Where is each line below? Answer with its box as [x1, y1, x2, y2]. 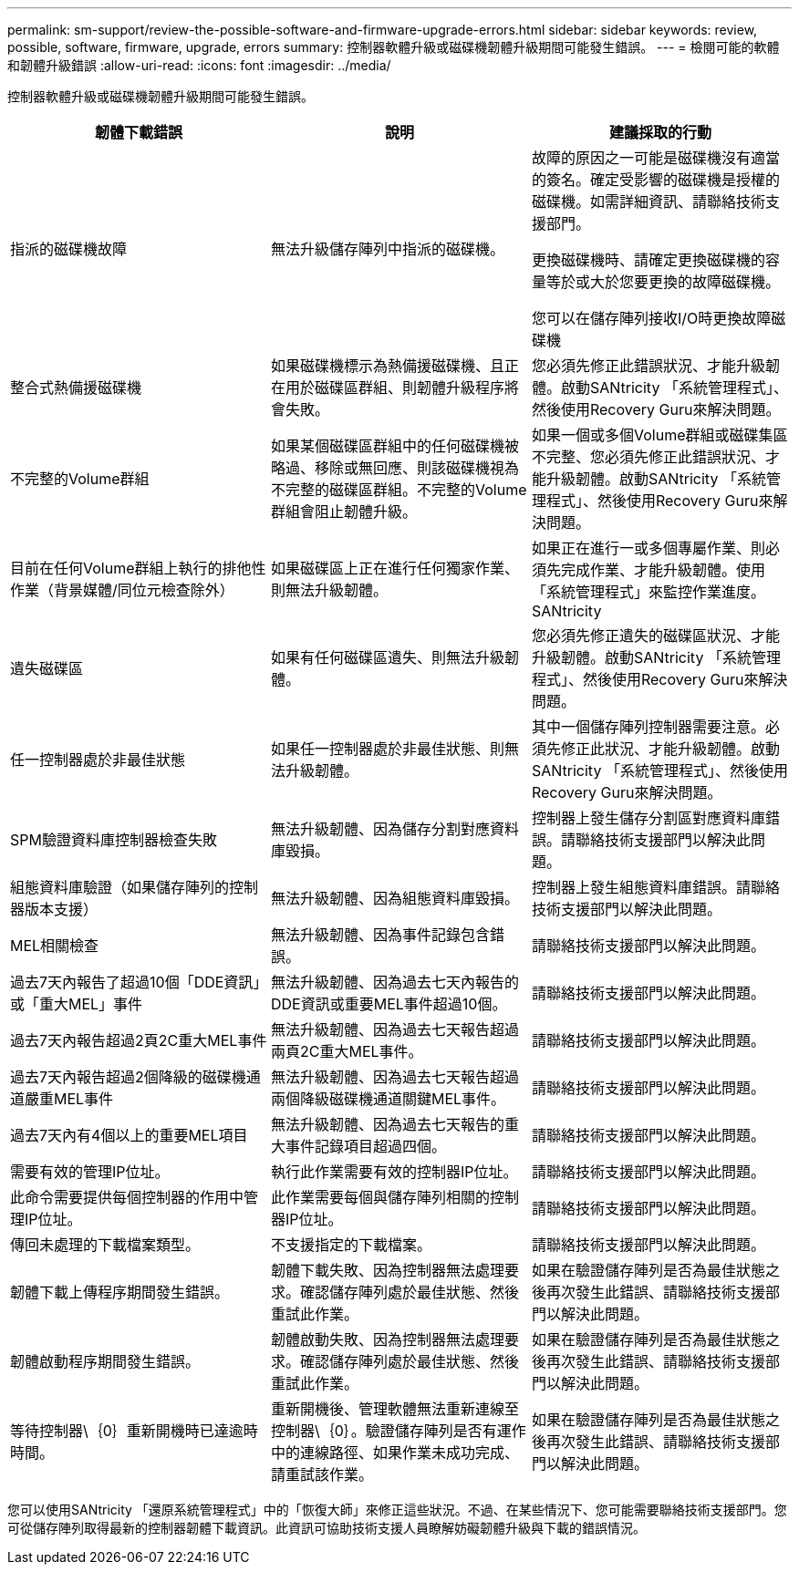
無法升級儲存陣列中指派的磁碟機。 [270, 240, 504, 258]
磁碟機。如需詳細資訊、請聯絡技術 [531, 192, 765, 211]
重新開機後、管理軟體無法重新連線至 [270, 1400, 519, 1418]
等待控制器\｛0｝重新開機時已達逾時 [10, 1422, 258, 1440]
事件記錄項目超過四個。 [285, 1137, 446, 1155]
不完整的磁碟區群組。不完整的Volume [270, 481, 527, 499]
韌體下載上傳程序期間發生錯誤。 [10, 1283, 230, 1301]
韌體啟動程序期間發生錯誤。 [10, 1352, 201, 1370]
